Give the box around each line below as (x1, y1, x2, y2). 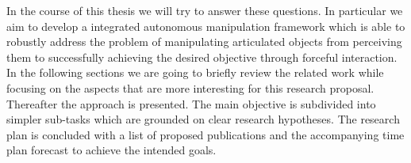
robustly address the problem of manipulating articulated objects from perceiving (6, 33, 402, 50)
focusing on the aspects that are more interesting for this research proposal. (6, 79, 375, 96)
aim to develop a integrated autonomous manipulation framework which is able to (6, 17, 405, 34)
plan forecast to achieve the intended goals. (6, 142, 217, 158)
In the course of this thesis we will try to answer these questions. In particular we (6, 2, 403, 18)
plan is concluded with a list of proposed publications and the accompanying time (6, 126, 405, 142)
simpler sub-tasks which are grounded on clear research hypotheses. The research (6, 111, 400, 127)
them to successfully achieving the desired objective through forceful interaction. (6, 48, 398, 65)
